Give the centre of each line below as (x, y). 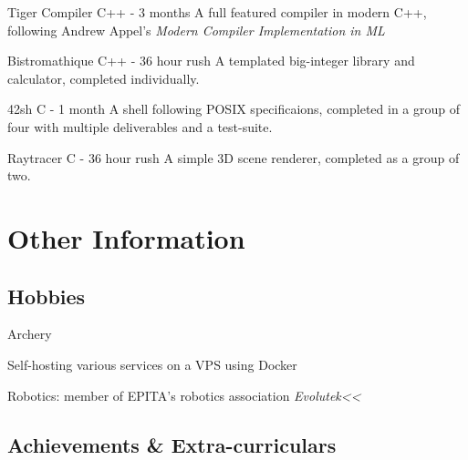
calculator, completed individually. (104, 78)
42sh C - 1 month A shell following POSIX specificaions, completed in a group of (234, 109)
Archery (30, 334)
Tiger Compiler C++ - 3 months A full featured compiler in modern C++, (217, 12)
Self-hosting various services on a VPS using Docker (152, 364)
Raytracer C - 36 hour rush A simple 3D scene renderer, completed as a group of (234, 157)
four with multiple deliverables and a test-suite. (140, 126)
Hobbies (47, 296)
